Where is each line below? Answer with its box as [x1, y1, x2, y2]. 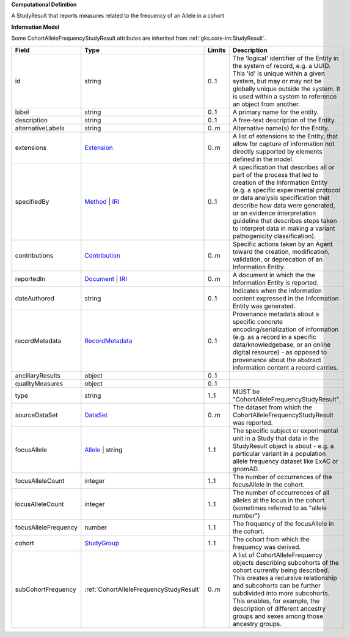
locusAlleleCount [15, 499, 64, 508]
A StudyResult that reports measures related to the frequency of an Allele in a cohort [11, 12, 224, 20]
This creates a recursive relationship [232, 573, 337, 582]
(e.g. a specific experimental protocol [232, 185, 340, 194]
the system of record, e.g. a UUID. [232, 61, 331, 70]
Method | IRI [84, 197, 120, 206]
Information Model [11, 23, 60, 31]
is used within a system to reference [232, 92, 337, 100]
